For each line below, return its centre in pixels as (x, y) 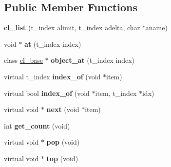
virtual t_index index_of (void (52, 76)
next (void (63, 109)
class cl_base (23, 60)
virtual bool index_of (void (47, 93)
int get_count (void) (37, 125)
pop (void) (63, 142)
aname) (156, 28)
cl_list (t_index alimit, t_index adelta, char (72, 28)
